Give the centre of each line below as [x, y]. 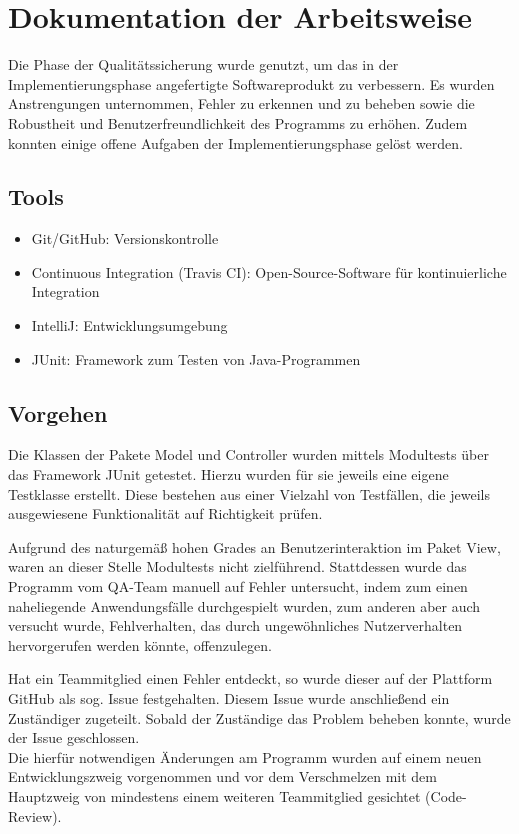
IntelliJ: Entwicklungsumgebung [129, 325]
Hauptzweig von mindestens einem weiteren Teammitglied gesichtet [214, 795]
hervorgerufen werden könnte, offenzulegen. [140, 644]
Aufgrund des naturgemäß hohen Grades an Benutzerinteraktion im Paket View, [254, 546]
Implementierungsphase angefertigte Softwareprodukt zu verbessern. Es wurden [251, 83]
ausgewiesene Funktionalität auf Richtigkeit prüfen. [165, 513]
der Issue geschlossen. [74, 737]
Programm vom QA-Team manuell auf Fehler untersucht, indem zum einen [238, 586]
